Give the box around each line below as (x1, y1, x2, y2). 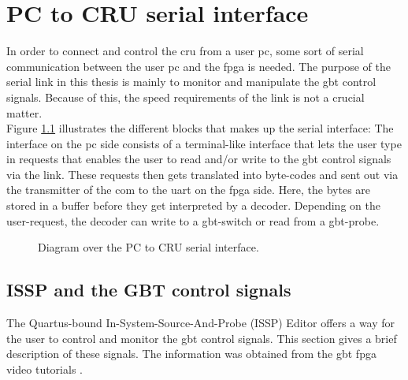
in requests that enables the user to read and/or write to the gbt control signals (6, 151, 391, 167)
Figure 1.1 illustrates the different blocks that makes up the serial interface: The (6, 120, 394, 136)
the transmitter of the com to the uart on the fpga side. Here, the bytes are (6, 181, 371, 198)
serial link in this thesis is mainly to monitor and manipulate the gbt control (6, 73, 376, 90)
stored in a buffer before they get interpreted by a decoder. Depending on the (6, 197, 380, 214)
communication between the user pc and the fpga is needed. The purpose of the (6, 58, 391, 74)
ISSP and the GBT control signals (6, 278, 291, 302)
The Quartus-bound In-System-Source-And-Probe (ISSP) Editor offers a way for (6, 315, 395, 331)
